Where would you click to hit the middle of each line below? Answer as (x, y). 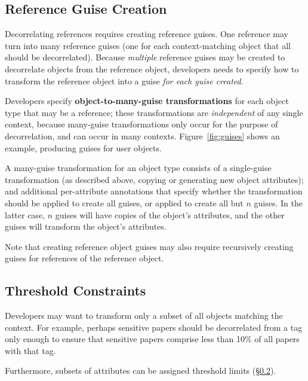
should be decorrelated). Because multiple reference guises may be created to (145, 57)
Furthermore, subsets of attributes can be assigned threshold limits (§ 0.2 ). (141, 371)
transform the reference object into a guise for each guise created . (124, 80)
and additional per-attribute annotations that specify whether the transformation (154, 191)
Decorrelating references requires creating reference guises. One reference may (147, 34)
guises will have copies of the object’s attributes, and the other (170, 214)
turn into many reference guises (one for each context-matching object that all (148, 45)
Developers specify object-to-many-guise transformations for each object (147, 101)
